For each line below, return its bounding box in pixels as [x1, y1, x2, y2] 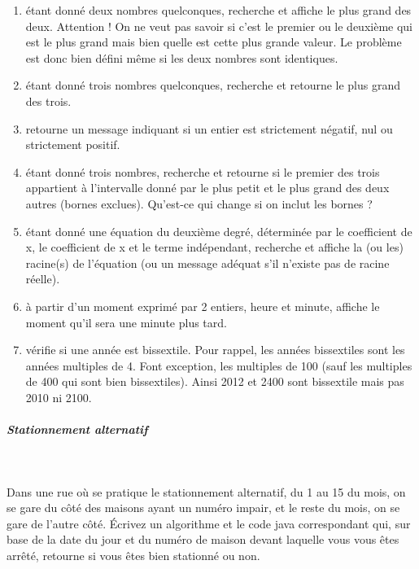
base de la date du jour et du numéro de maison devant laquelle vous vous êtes [7, 531, 399, 548]
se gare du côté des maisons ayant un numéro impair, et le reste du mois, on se [7, 499, 400, 516]
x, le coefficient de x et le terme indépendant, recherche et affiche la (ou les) [25, 239, 404, 256]
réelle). [25, 270, 60, 287]
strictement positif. [25, 136, 120, 153]
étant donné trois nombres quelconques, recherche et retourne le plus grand [25, 77, 401, 94]
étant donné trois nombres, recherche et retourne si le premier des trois [25, 163, 380, 180]
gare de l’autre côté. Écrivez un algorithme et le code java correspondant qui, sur [7, 514, 411, 532]
